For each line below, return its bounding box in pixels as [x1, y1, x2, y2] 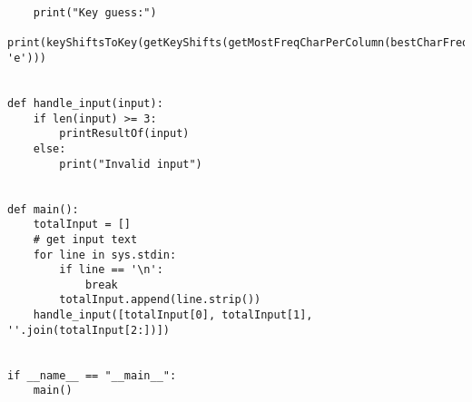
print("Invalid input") [59, 157, 202, 171]
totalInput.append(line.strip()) [59, 293, 261, 307]
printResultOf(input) [59, 127, 190, 141]
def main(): [7, 202, 79, 216]
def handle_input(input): [7, 96, 163, 110]
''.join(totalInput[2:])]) [7, 323, 170, 337]
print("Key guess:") [33, 6, 157, 19]
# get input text [33, 232, 138, 246]
